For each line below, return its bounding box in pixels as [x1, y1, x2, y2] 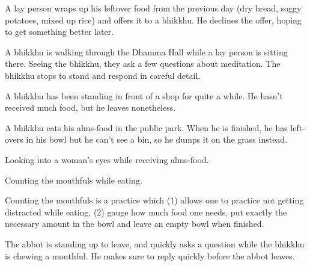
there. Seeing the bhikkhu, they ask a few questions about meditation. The [5, 57, 281, 70]
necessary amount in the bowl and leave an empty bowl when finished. [5, 217, 264, 230]
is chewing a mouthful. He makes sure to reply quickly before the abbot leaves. [5, 249, 295, 262]
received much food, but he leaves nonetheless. [5, 101, 176, 114]
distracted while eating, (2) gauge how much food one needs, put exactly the [5, 205, 287, 218]
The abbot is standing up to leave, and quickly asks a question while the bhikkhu [5, 237, 305, 250]
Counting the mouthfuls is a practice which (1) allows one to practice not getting [5, 194, 304, 206]
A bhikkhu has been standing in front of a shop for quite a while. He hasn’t [5, 89, 283, 102]
